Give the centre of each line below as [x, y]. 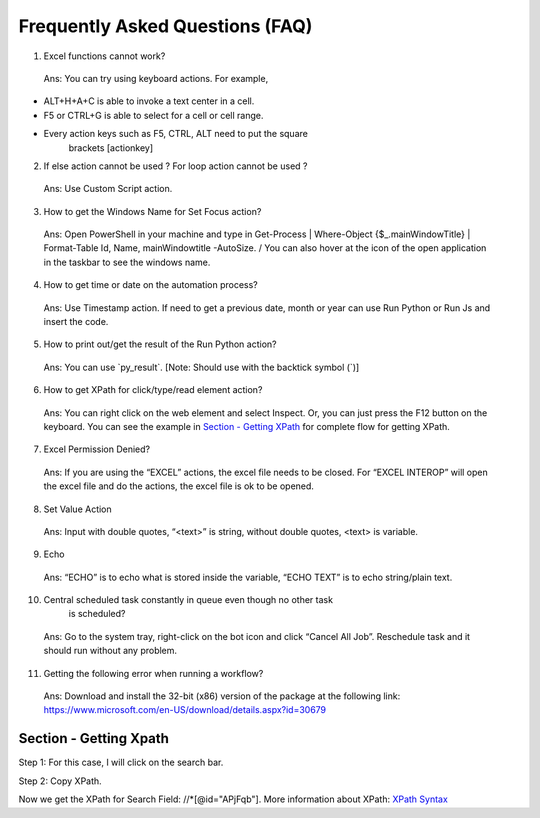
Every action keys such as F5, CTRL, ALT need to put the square [176, 134]
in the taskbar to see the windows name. [127, 262]
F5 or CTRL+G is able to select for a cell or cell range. [153, 115]
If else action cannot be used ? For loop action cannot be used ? [175, 166]
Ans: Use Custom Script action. [108, 189]
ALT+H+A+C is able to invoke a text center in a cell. [149, 101]
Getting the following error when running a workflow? [153, 673]
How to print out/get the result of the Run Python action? [160, 344]
